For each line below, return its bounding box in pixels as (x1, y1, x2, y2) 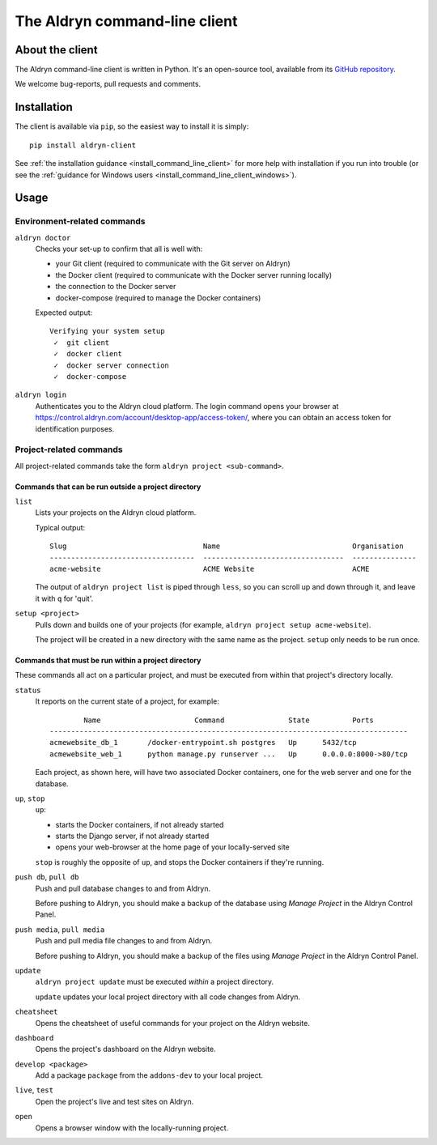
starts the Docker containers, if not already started (55, 819, 224, 829)
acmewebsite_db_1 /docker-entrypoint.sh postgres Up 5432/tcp (49, 738, 357, 747)
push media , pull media (15, 924, 105, 934)
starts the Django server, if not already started (55, 831, 210, 841)
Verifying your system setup (49, 326, 165, 336)
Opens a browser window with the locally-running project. (35, 1122, 229, 1133)
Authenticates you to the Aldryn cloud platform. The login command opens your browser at (35, 401, 339, 411)
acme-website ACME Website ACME (49, 564, 370, 574)
